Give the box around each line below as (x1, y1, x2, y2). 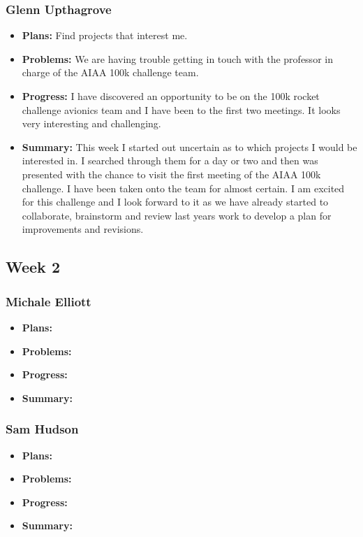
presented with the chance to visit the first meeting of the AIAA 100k (22, 166, 321, 181)
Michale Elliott (6, 292, 91, 310)
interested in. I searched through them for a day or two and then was (22, 153, 318, 168)
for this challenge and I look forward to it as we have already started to (22, 194, 329, 209)
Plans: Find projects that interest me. (22, 28, 188, 43)
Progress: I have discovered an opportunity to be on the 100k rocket (22, 89, 320, 103)
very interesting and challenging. (22, 116, 161, 131)
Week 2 (6, 256, 60, 278)
